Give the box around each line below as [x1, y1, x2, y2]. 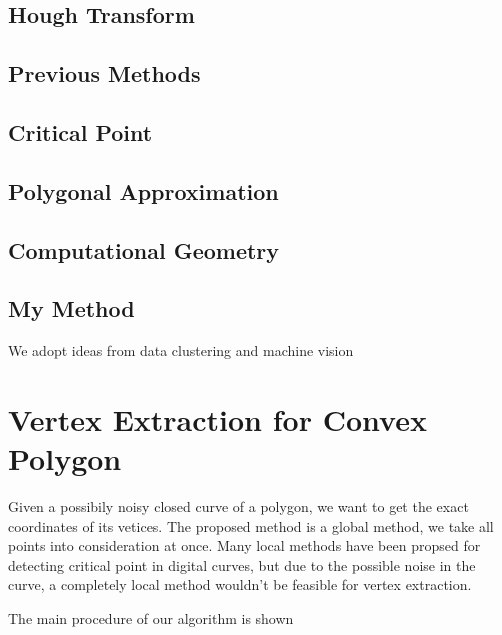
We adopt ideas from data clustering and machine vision [8, 340, 354, 361]
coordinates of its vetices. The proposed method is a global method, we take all [8, 515, 494, 536]
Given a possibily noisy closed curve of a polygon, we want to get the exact [8, 496, 469, 517]
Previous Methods [8, 58, 201, 89]
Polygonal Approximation [8, 175, 279, 206]
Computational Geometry [8, 234, 280, 265]
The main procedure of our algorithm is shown [8, 607, 294, 628]
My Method [8, 293, 135, 324]
